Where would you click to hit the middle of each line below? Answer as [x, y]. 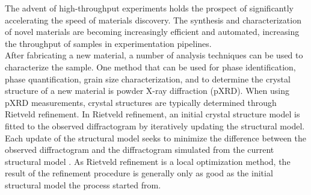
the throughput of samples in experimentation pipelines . [108, 43]
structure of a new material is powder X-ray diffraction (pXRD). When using [147, 91]
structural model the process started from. [83, 184]
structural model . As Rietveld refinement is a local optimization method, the [148, 161]
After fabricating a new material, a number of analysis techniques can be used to [154, 55]
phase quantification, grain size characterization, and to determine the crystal [148, 79]
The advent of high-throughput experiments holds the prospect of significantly [149, 8]
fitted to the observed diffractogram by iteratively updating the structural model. [155, 125]
